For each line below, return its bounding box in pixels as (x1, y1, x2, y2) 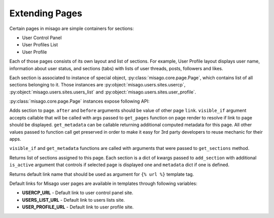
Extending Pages (9, 8, 82, 19)
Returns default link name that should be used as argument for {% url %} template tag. (9, 171, 194, 177)
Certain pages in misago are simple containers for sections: (9, 25, 134, 32)
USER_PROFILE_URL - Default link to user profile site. (22, 204, 134, 210)
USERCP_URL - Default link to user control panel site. (22, 190, 134, 196)
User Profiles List (22, 42, 58, 48)
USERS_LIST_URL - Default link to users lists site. (22, 197, 125, 203)
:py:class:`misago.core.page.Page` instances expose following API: (9, 98, 150, 104)
